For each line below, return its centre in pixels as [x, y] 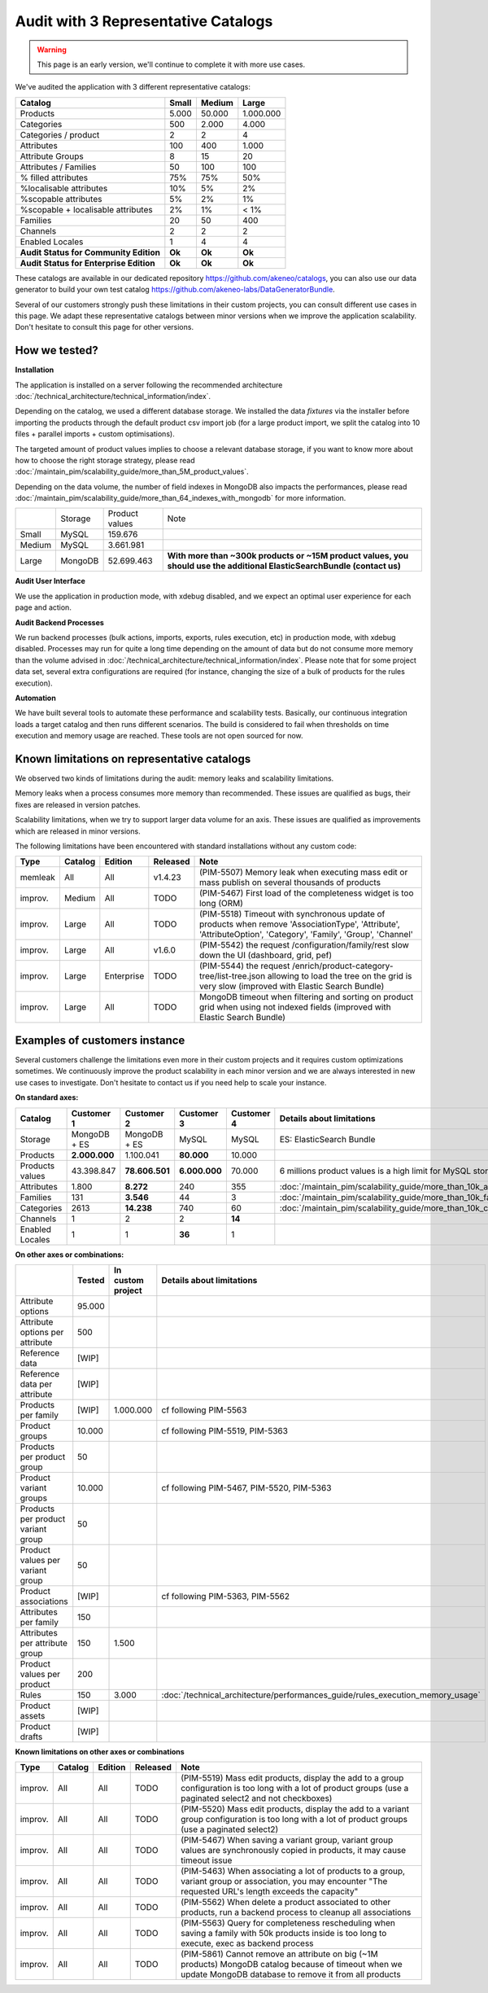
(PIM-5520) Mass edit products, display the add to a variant [295, 1809]
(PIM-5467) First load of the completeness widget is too [307, 893]
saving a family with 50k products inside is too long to [283, 1934]
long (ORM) [222, 904]
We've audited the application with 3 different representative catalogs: [133, 87]
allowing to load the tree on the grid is [340, 976]
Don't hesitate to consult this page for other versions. [105, 327]
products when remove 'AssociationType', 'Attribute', [300, 924]
